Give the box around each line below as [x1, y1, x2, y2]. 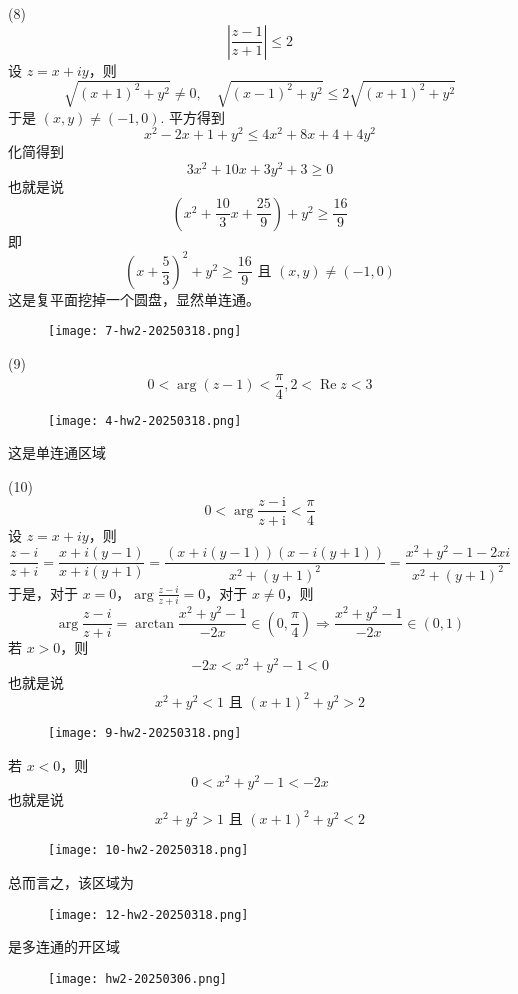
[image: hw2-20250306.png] [48, 971, 227, 986]
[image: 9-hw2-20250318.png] [48, 725, 242, 740]
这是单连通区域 [8, 442, 106, 463]
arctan [135, 616, 174, 631]
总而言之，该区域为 [8, 871, 134, 892]
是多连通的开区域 [8, 936, 120, 957]
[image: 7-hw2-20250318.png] [48, 324, 242, 339]
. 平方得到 [160, 106, 226, 127]
